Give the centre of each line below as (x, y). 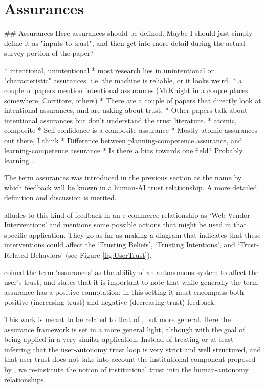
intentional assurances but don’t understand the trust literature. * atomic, (120, 120)
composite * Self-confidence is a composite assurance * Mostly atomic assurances (131, 130)
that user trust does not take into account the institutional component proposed (130, 359)
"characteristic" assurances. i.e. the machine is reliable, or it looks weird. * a (123, 80)
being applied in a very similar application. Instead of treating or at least (119, 339)
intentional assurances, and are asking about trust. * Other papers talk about (126, 110)
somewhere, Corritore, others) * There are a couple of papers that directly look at (133, 100)
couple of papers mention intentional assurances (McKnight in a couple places (126, 90)
